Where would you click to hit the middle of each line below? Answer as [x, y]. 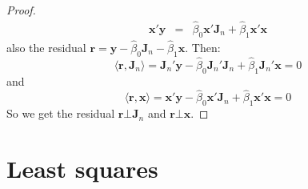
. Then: [203, 47]
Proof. [21, 10]
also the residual [46, 47]
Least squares [82, 169]
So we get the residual [61, 113]
